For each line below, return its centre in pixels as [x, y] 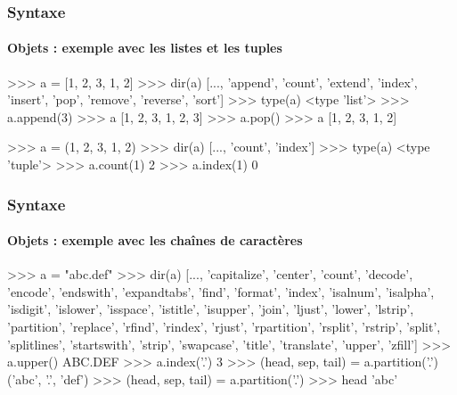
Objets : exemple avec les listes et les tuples [145, 48]
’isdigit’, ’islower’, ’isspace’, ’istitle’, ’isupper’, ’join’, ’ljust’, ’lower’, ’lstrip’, [211, 309]
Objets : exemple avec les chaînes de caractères [155, 240]
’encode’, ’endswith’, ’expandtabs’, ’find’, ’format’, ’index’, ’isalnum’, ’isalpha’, [221, 291]
